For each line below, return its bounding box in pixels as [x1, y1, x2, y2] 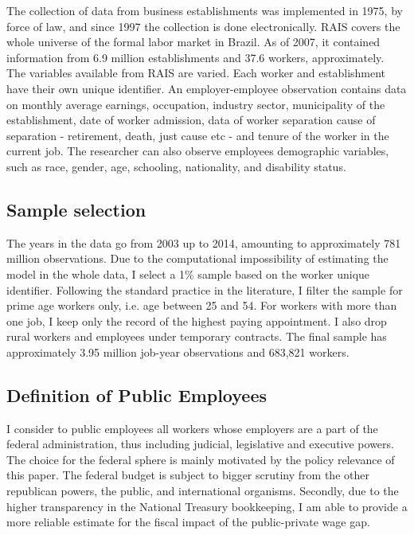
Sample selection [6, 197, 146, 221]
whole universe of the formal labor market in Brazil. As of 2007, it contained [6, 33, 381, 50]
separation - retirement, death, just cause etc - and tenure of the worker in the [6, 127, 389, 143]
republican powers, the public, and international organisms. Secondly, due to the [6, 482, 399, 499]
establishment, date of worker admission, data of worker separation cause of [6, 111, 376, 128]
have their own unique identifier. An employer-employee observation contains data [6, 80, 407, 96]
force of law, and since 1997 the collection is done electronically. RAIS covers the [6, 18, 400, 34]
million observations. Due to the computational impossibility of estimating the [6, 250, 389, 267]
